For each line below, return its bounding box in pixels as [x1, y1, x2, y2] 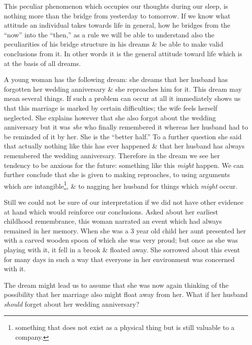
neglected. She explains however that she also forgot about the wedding [4, 112, 216, 122]
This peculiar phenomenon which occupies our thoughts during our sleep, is [4, 1, 228, 11]
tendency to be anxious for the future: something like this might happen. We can [4, 160, 244, 170]
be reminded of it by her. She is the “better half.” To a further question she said [4, 131, 242, 141]
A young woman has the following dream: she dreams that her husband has [4, 74, 228, 84]
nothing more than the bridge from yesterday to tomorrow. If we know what [4, 10, 231, 20]
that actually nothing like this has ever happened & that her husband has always [4, 141, 245, 151]
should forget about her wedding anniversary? [4, 298, 140, 309]
